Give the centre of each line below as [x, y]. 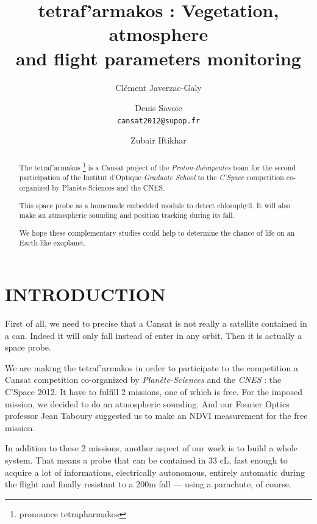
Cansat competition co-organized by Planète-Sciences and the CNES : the [143, 380]
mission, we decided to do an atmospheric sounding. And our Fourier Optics [147, 403]
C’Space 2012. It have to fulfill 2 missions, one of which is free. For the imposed [154, 391]
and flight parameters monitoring [158, 58]
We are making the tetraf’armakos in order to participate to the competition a [152, 367]
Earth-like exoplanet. [52, 243]
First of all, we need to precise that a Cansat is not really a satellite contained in [156, 323]
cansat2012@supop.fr [158, 121]
